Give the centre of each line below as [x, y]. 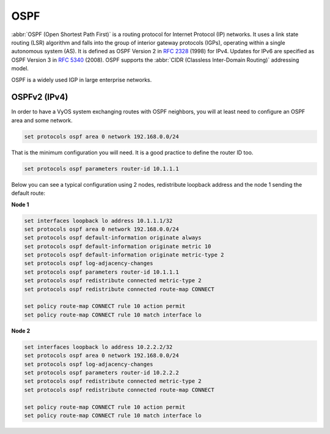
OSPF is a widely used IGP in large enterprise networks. [82, 80]
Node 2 [21, 331]
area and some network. [42, 120]
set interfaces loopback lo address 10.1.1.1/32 [98, 221]
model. [20, 69]
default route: [28, 193]
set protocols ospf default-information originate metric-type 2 [124, 255]
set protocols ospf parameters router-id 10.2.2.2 [102, 372]
